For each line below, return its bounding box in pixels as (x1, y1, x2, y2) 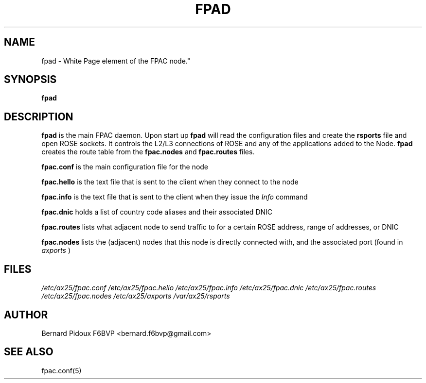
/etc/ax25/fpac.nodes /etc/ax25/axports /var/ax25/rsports (41, 292, 230, 300)
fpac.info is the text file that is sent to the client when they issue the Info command (41, 193, 308, 201)
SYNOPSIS (4, 73, 57, 86)
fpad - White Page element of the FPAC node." (41, 56, 191, 65)
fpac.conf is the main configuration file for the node (41, 163, 209, 171)
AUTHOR (4, 308, 48, 321)
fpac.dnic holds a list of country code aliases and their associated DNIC (41, 208, 273, 216)
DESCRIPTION (4, 110, 73, 123)
